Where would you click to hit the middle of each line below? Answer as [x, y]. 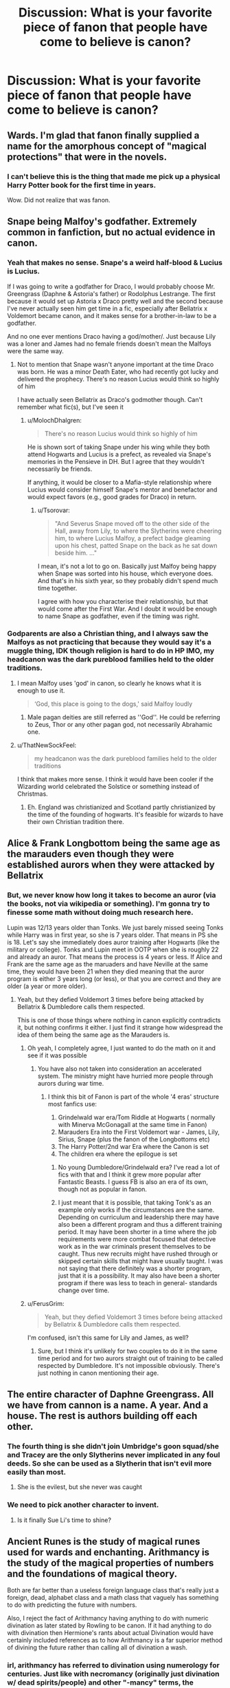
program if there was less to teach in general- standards [138, 1283]
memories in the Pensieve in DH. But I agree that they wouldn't [116, 461]
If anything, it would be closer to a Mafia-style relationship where [119, 482]
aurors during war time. [71, 1083]
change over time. [84, 1290]
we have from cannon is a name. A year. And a [108, 1405]
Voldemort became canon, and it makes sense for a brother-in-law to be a [112, 315]
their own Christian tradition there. [76, 821]
